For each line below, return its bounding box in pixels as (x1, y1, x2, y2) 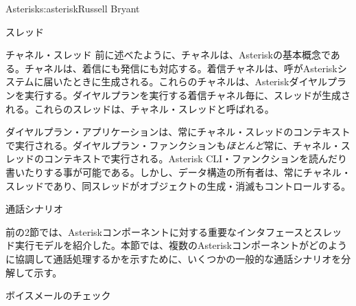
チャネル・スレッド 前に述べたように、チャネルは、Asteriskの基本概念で (5, 47, 331, 62)
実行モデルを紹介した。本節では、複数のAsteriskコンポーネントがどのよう (14, 238, 347, 252)
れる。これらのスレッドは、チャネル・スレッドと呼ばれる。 (5, 101, 274, 116)
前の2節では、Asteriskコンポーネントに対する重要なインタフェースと (5, 224, 313, 239)
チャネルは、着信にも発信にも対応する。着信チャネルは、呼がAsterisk (24, 61, 337, 75)
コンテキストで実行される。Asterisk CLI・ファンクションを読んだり (43, 151, 348, 166)
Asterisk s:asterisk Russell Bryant (5, 1, 140, 15)
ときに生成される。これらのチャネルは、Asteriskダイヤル (72, 74, 327, 89)
